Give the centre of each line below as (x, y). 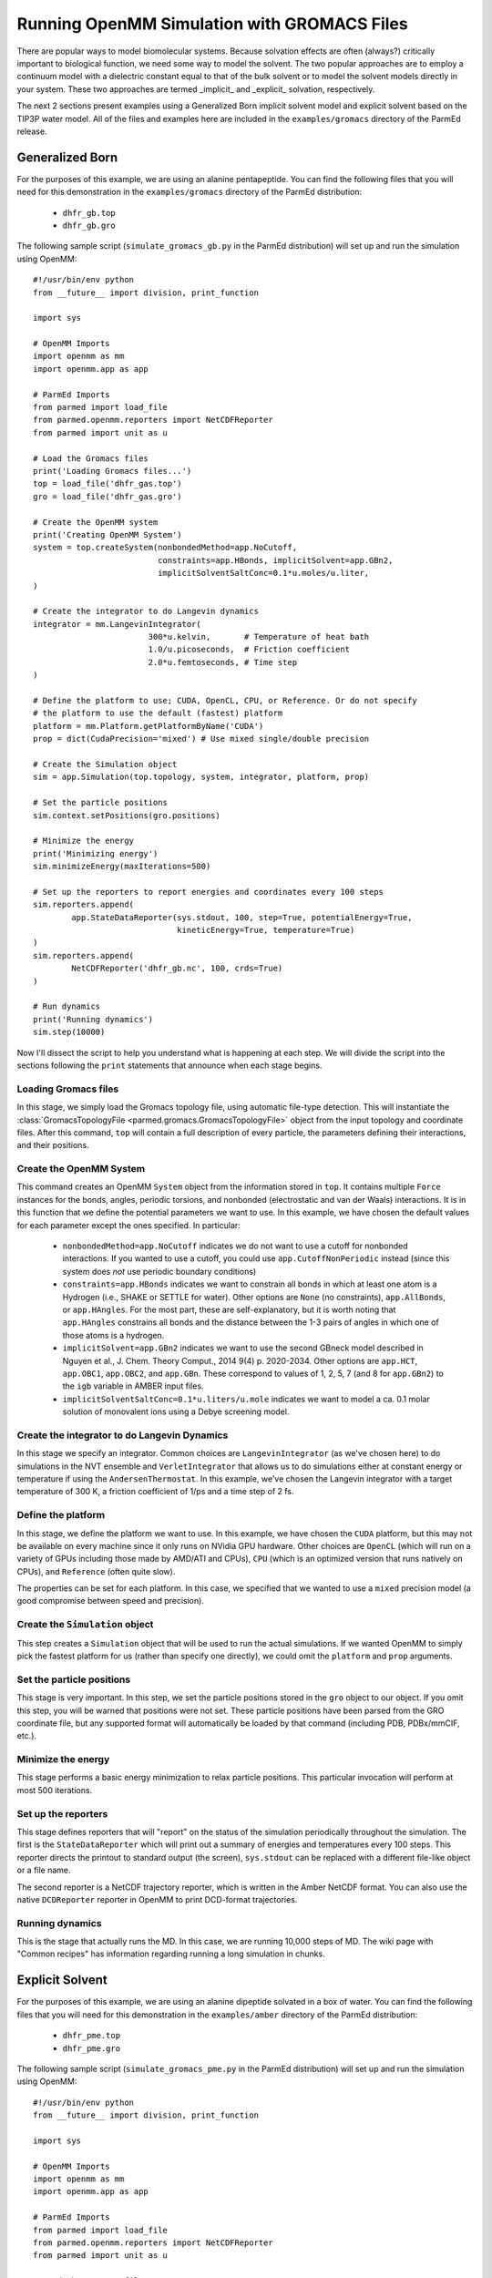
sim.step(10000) (69, 1032)
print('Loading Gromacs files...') (113, 471)
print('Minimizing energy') (96, 853)
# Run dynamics (67, 1006)
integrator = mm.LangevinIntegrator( (118, 624)
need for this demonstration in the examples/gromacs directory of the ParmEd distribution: (190, 192)
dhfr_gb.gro (89, 225)
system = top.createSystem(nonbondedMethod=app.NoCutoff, (165, 548)
